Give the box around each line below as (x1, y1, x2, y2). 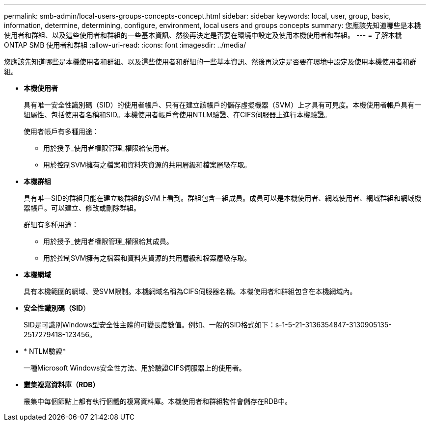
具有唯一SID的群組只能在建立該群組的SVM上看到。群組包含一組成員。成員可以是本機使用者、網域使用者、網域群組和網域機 (24, 194, 422, 202)
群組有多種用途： (24, 220, 79, 229)
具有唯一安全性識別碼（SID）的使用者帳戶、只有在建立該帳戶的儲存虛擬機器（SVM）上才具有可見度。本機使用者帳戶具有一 (24, 101, 422, 109)
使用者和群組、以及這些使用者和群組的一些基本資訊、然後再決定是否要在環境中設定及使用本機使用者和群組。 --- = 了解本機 (4, 31, 402, 39)
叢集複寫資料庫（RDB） (24, 380, 100, 389)
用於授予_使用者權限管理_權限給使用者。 (43, 144, 173, 152)
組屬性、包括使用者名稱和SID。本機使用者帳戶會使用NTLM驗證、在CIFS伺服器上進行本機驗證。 (24, 110, 331, 119)
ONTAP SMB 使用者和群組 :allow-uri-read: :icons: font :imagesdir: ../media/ (4, 41, 246, 49)
